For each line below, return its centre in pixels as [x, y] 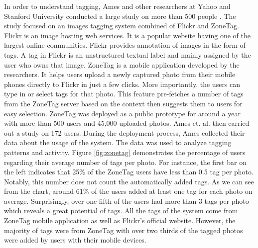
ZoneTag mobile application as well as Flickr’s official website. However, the [120, 220]
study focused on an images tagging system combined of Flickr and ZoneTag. [122, 26]
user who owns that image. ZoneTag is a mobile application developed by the [122, 64]
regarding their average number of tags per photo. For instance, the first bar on [125, 162]
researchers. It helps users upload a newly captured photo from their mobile [120, 74]
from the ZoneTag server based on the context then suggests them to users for [123, 103]
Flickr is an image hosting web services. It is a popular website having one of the [128, 35]
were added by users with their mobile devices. [75, 240]
